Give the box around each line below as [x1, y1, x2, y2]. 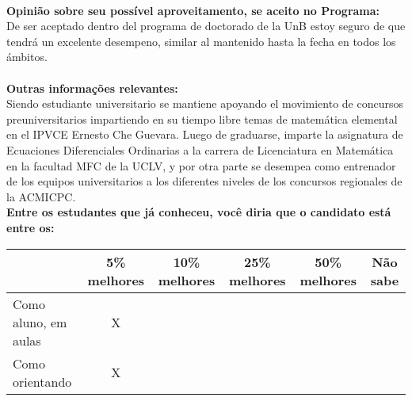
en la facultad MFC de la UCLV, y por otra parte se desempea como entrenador [6, 157, 396, 174]
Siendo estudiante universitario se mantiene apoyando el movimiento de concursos [6, 95, 403, 112]
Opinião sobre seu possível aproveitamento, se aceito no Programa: [6, 2, 380, 18]
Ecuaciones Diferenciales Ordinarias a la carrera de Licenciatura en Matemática [6, 141, 394, 158]
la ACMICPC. [6, 188, 76, 204]
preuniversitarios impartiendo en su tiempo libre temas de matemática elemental [6, 110, 398, 127]
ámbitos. [6, 48, 48, 65]
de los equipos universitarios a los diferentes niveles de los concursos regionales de [6, 173, 402, 189]
